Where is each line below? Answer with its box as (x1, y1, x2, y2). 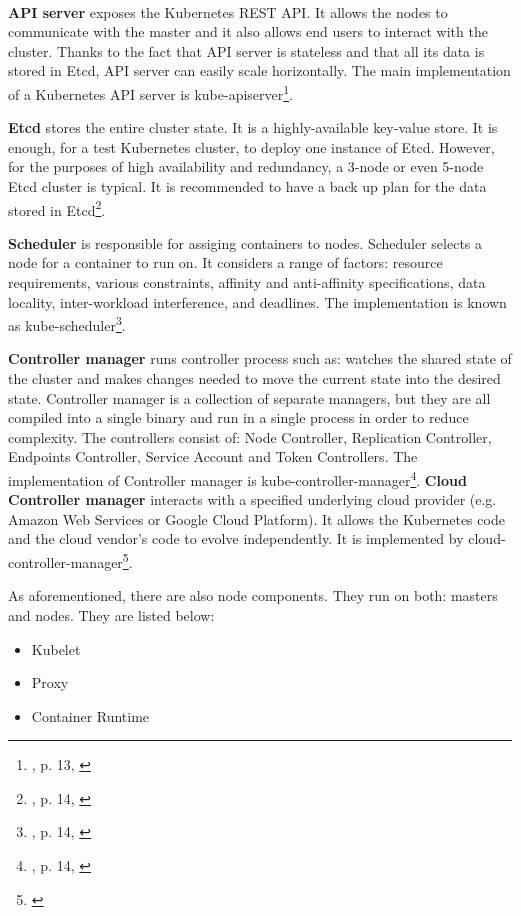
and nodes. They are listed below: (8, 604, 215, 625)
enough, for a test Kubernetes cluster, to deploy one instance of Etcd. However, (8, 136, 495, 157)
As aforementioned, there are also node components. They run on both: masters (8, 585, 498, 606)
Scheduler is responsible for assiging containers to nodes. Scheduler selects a (8, 232, 483, 253)
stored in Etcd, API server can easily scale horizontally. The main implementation (8, 60, 511, 81)
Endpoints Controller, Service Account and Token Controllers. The (8, 446, 418, 467)
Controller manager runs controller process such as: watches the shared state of (8, 348, 512, 369)
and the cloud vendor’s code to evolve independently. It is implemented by (8, 528, 464, 549)
